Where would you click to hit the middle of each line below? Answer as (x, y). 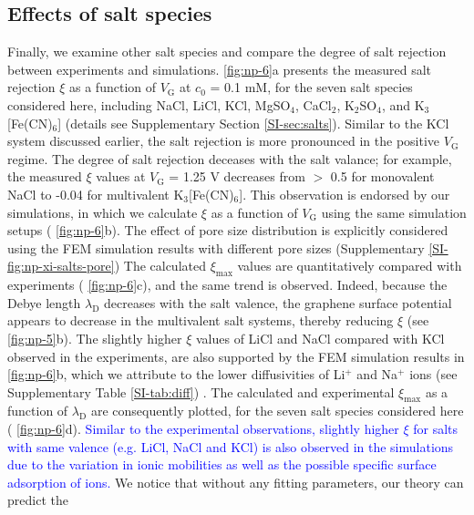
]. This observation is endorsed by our (345, 194)
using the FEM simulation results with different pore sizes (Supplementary (216, 247)
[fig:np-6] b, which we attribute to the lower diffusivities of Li (176, 374)
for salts (436, 429)
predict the (38, 500)
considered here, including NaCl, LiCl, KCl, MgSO (149, 104)
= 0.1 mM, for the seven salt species (311, 87)
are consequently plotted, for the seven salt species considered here (277, 411)
